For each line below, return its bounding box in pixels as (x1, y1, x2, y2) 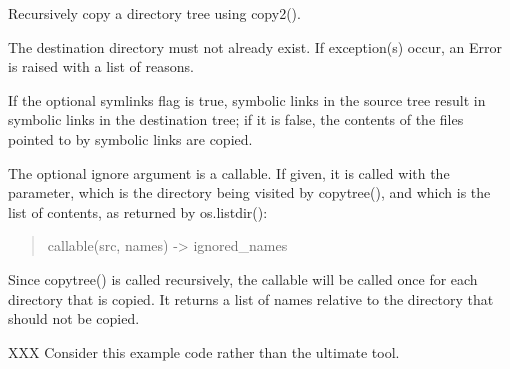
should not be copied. (8, 308, 140, 329)
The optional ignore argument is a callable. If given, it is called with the (8, 162, 450, 183)
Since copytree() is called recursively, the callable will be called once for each (8, 268, 478, 289)
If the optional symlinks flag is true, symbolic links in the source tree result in (8, 89, 486, 110)
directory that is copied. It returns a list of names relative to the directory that (8, 288, 494, 309)
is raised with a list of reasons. (8, 56, 194, 77)
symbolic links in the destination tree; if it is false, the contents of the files (8, 109, 464, 130)
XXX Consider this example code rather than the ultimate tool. (8, 341, 400, 362)
